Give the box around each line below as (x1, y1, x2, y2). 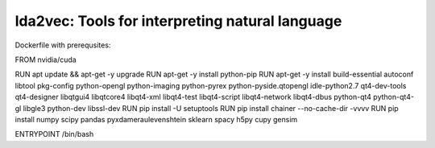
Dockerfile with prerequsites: (14, 40, 111, 50)
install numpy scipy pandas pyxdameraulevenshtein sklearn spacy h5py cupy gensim (14, 114, 298, 124)
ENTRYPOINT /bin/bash (14, 129, 94, 139)
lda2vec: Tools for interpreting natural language (14, 12, 342, 30)
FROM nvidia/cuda (14, 55, 77, 64)
